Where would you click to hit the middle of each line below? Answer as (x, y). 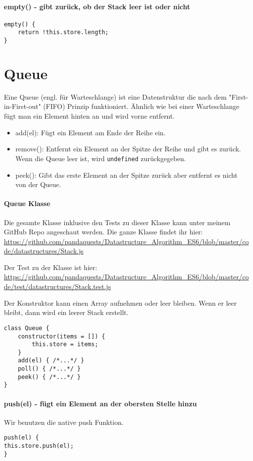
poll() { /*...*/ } (49, 369)
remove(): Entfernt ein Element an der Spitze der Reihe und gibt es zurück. (128, 149)
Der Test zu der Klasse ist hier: (51, 267)
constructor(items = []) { (61, 336)
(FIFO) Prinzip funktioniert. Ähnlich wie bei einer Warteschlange (141, 106)
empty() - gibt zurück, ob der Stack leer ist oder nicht (97, 6)
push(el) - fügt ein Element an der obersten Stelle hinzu (100, 403)
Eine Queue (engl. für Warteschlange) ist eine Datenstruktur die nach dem (115, 96)
